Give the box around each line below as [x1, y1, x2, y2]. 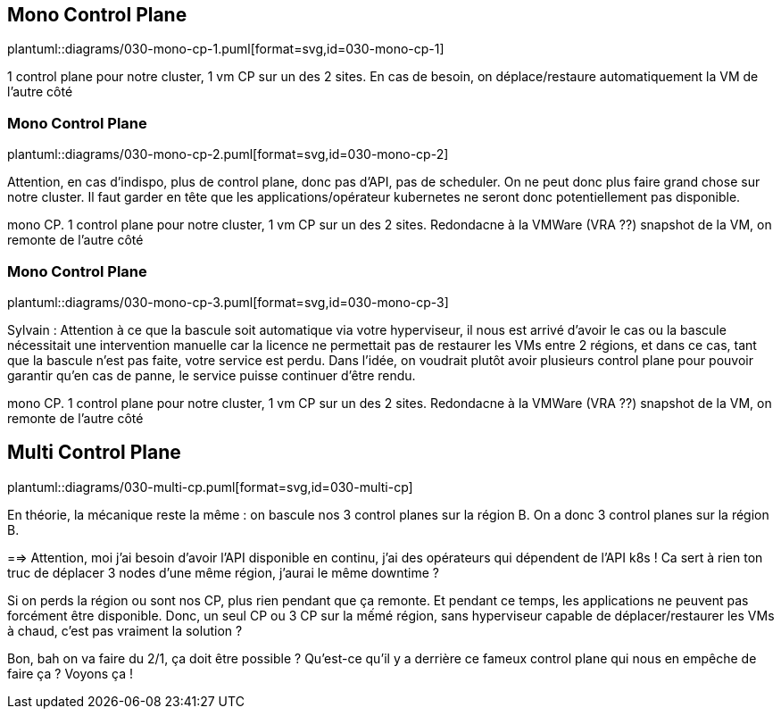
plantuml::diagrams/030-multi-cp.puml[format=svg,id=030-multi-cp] [7, 479, 413, 495]
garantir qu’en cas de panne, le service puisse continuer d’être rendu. [7, 367, 416, 383]
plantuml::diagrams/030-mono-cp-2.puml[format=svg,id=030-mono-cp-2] [7, 146, 449, 162]
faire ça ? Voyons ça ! [7, 665, 133, 681]
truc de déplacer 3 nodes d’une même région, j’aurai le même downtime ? [7, 564, 439, 580]
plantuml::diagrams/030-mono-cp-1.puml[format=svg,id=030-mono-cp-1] [7, 41, 445, 57]
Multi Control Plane [7, 441, 181, 464]
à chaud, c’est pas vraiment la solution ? [7, 622, 243, 638]
